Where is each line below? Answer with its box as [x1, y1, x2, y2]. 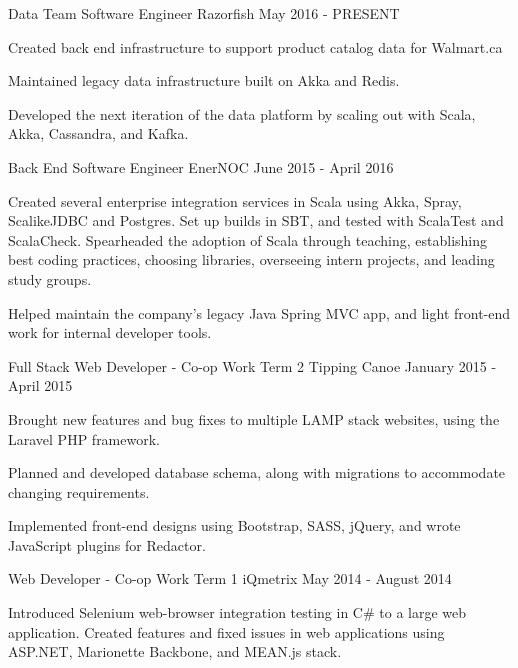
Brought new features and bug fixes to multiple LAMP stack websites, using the [8, 408, 500, 429]
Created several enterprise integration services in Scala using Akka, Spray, [8, 190, 462, 211]
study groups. [8, 268, 92, 289]
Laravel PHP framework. [8, 428, 160, 449]
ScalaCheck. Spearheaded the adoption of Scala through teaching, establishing [8, 229, 488, 250]
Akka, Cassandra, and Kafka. [8, 123, 189, 144]
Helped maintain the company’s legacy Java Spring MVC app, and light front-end [8, 302, 511, 323]
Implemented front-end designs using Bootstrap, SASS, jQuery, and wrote [8, 515, 461, 536]
